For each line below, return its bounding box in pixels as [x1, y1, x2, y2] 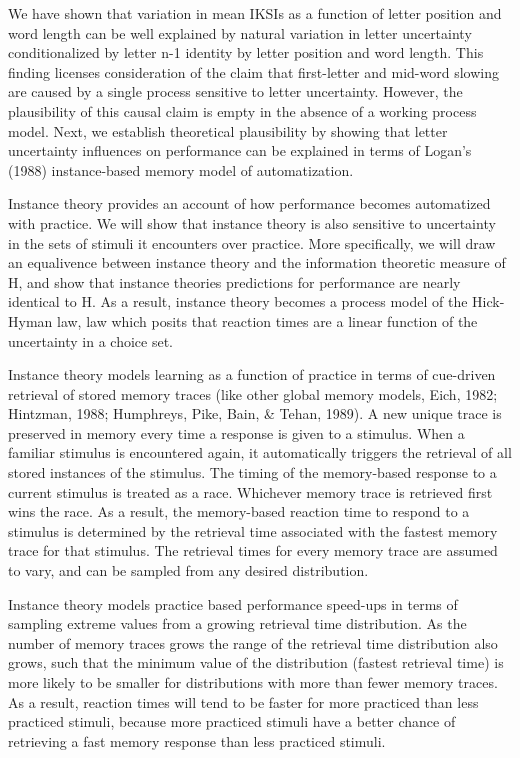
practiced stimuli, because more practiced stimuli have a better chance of [8, 711, 456, 732]
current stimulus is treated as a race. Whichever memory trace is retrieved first [8, 481, 493, 502]
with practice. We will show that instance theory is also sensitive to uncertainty [8, 212, 496, 233]
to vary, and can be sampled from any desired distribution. [8, 560, 369, 581]
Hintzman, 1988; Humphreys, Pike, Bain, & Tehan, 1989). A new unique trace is [8, 403, 502, 424]
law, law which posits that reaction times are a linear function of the [56, 310, 478, 331]
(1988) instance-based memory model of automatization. [8, 159, 354, 180]
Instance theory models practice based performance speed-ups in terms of [8, 593, 458, 614]
